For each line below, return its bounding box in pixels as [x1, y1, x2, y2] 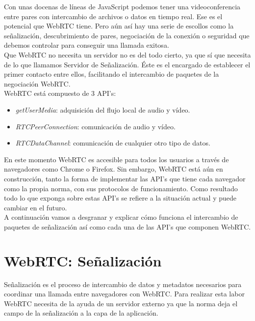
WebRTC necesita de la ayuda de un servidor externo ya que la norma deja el [4, 298, 238, 308]
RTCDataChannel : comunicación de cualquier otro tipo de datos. [15, 138, 210, 148]
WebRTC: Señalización [4, 250, 162, 270]
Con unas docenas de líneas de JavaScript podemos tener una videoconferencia [4, 1, 241, 11]
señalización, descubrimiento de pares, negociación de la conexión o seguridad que [4, 30, 250, 40]
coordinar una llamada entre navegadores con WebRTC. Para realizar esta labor [4, 289, 245, 299]
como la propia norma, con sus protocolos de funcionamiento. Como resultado [4, 183, 238, 193]
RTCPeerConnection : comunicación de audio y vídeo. [15, 121, 176, 131]
